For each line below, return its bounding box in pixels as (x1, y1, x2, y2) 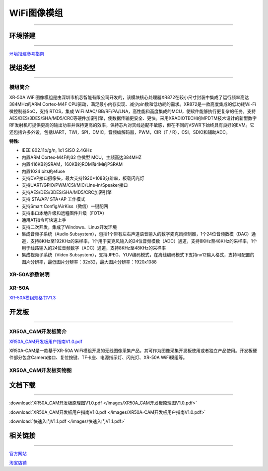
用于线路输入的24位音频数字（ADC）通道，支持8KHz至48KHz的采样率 (21, 244, 166, 251)
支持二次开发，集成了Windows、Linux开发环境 (21, 224, 117, 230)
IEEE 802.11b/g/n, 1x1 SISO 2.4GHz (21, 147, 92, 153)
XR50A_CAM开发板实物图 (9, 367, 72, 374)
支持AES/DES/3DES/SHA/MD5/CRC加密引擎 (21, 189, 112, 195)
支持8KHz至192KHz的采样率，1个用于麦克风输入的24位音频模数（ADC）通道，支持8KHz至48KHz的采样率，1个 (30, 238, 258, 244)
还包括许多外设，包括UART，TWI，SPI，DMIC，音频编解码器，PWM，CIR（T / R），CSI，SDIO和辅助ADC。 (9, 129, 230, 135)
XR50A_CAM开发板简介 (9, 328, 67, 335)
